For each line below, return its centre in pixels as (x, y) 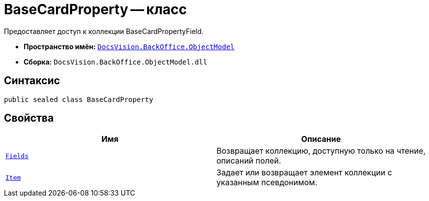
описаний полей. (249, 161)
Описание (321, 139)
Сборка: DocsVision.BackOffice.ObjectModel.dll (116, 62)
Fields (17, 156)
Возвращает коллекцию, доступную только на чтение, (321, 151)
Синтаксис (32, 81)
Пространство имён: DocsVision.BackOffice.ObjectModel (129, 46)
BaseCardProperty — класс (95, 9)
